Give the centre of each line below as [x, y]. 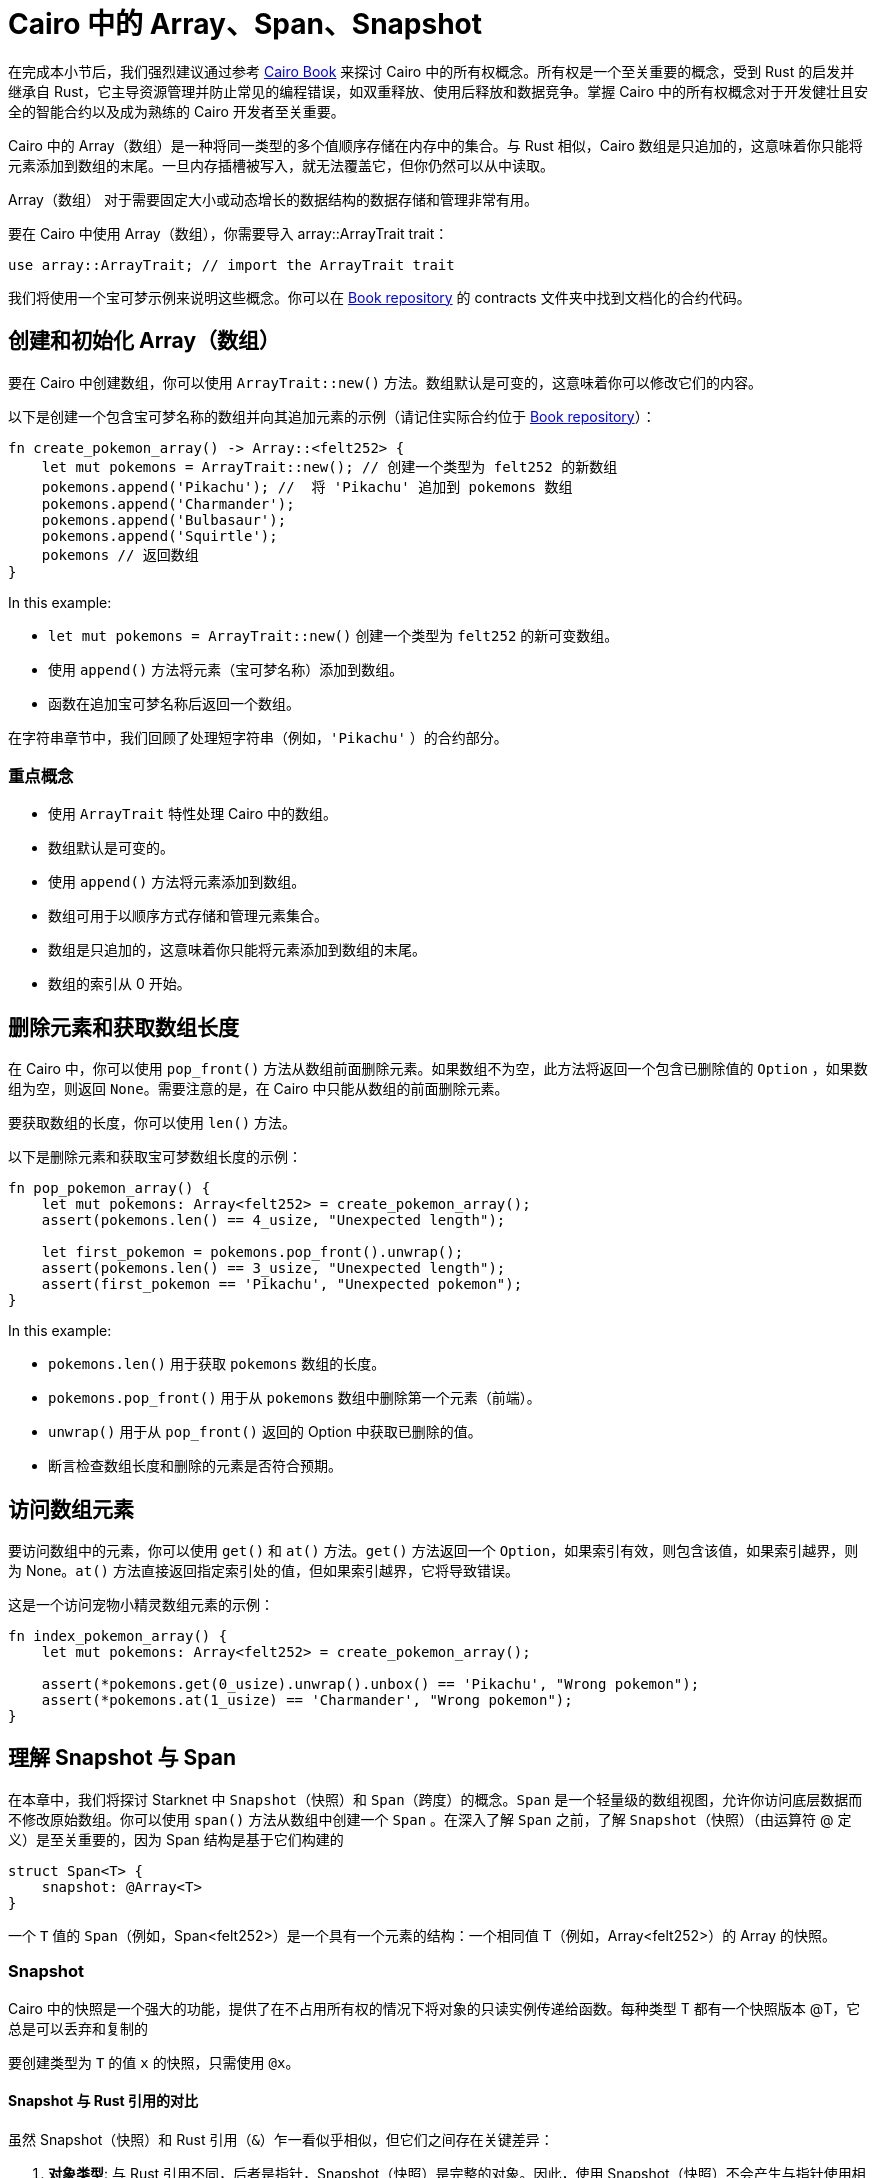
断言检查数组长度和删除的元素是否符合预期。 [195, 1466]
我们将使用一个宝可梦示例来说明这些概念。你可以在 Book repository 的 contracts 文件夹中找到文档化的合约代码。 [379, 297]
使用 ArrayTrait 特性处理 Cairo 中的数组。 [192, 814]
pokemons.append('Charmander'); [168, 503]
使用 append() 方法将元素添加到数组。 [177, 882]
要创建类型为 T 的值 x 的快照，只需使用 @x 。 [154, 2062]
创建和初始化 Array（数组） [144, 341]
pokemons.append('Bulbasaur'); [164, 519]
